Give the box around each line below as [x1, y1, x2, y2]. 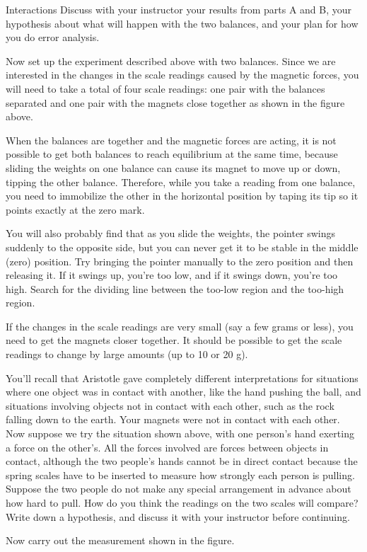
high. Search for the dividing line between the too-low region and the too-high [6, 281, 344, 296]
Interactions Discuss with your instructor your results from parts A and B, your [6, 2, 352, 16]
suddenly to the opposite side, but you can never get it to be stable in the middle [6, 239, 359, 254]
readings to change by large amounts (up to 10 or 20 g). [6, 347, 248, 362]
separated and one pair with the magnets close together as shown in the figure [6, 95, 345, 110]
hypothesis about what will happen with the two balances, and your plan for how [6, 16, 359, 30]
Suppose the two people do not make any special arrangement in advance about [6, 481, 351, 496]
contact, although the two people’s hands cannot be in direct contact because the [6, 454, 358, 468]
